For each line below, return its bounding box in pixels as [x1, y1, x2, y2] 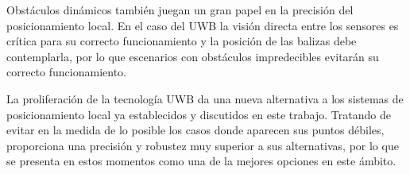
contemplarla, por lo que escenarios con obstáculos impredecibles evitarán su [6, 48, 379, 64]
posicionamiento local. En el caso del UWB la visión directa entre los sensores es [6, 17, 399, 33]
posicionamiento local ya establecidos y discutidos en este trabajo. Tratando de [6, 106, 391, 122]
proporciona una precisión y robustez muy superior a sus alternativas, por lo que [6, 137, 399, 153]
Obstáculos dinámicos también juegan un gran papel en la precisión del [6, 2, 354, 17]
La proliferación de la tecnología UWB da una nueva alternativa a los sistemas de [6, 90, 404, 106]
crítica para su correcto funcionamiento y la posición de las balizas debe [6, 33, 357, 49]
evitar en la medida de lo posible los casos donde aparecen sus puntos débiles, [6, 122, 385, 138]
